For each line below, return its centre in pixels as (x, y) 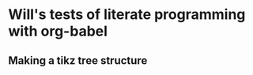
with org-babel (58, 31)
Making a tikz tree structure (78, 60)
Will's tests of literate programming (127, 15)
